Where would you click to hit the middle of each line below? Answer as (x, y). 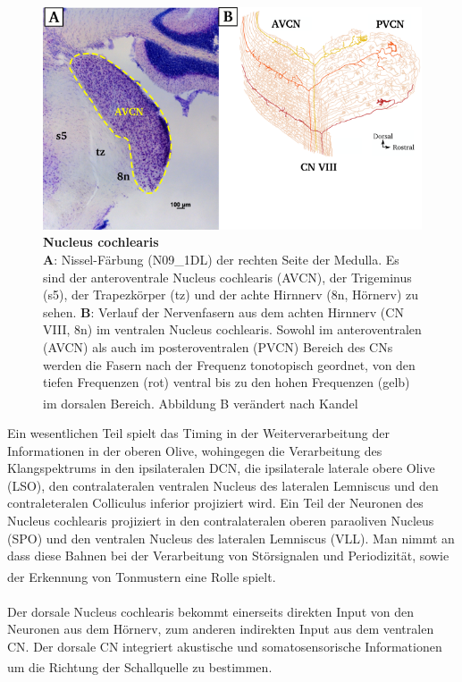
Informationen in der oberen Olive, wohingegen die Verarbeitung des (195, 450)
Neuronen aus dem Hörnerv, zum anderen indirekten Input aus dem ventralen (221, 629)
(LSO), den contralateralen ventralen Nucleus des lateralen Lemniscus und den (223, 485)
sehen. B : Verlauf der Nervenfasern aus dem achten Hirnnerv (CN (223, 312)
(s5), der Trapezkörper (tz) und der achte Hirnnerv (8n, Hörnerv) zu (231, 295)
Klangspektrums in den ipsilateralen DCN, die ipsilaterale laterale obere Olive (221, 468)
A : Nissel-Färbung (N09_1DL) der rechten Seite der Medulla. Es (221, 259)
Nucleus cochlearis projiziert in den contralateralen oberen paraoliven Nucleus (221, 520)
